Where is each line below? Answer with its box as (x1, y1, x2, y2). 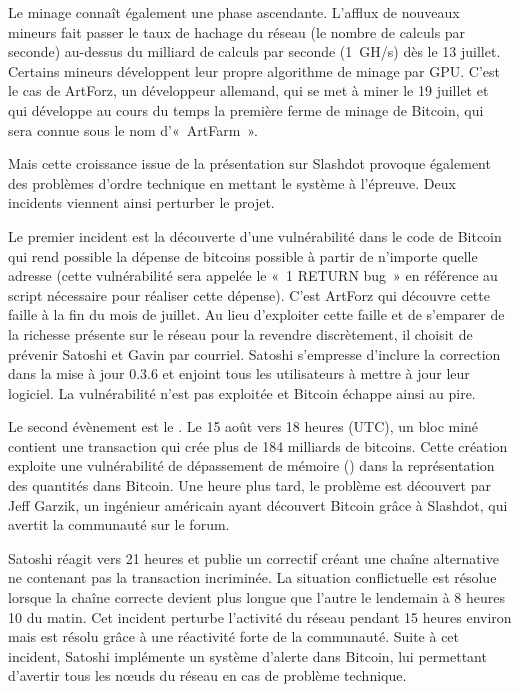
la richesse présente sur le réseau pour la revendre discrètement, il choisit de (8, 323, 473, 344)
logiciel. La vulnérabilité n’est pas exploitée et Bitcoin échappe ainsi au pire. (8, 382, 476, 403)
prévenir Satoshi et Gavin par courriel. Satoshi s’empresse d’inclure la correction (8, 343, 501, 364)
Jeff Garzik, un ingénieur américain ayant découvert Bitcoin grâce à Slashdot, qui (8, 494, 508, 515)
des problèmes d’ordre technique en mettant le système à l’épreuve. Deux (8, 172, 456, 193)
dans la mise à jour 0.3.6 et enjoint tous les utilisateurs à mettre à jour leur (8, 363, 470, 384)
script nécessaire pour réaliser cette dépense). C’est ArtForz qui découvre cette (8, 284, 490, 305)
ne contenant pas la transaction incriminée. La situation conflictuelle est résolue (8, 567, 497, 588)
